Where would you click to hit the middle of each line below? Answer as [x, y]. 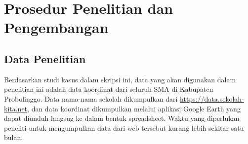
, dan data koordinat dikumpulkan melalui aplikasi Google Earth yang [134, 108]
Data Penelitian [45, 58]
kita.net [16, 108]
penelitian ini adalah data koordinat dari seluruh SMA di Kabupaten [109, 89]
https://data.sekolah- [212, 98]
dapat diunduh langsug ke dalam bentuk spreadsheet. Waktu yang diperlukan [122, 118]
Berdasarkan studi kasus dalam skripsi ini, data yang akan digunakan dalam [120, 79]
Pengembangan [56, 27]
